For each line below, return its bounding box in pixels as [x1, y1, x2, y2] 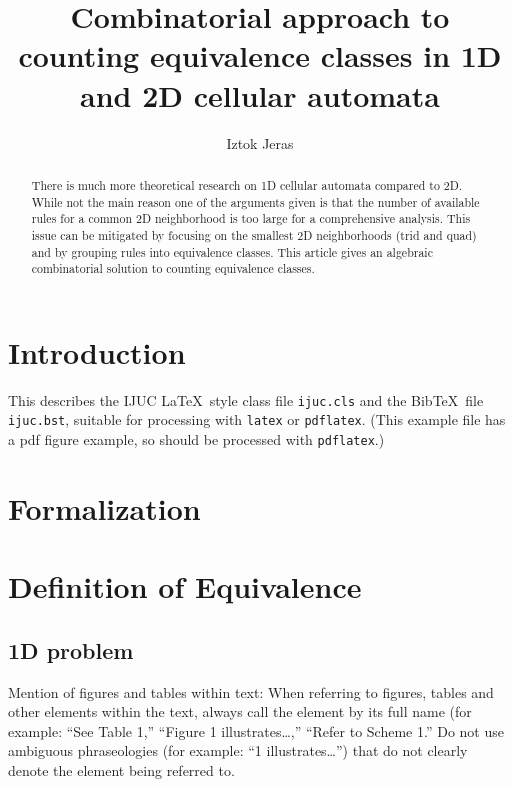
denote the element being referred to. [8, 760, 235, 781]
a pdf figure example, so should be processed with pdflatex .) [8, 429, 385, 450]
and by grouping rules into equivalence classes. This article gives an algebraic [31, 243, 433, 260]
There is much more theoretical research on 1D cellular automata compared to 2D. [31, 176, 463, 193]
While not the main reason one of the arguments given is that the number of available [31, 193, 480, 210]
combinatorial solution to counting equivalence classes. [31, 260, 315, 277]
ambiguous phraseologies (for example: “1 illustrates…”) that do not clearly [8, 740, 468, 761]
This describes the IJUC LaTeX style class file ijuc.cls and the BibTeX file [8, 389, 484, 410]
